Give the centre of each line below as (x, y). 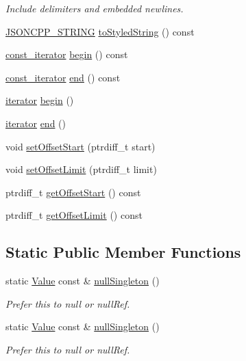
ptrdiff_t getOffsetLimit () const (74, 215)
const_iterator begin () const (67, 54)
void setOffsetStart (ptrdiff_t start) (81, 146)
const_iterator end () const (63, 77)
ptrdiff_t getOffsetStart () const (73, 192)
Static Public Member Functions (123, 252)
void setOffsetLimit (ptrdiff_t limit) (81, 169)
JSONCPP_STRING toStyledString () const (100, 31)
